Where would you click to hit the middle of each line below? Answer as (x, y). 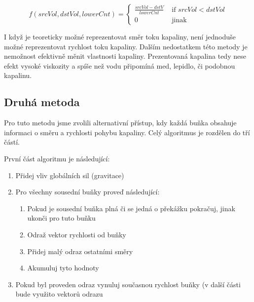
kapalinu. (18, 75)
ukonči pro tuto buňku (61, 218)
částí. (12, 142)
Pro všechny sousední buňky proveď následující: (88, 192)
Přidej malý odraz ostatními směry (80, 251)
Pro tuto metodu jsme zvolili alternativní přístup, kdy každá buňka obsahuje (120, 123)
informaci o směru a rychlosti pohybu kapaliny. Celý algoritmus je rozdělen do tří (127, 132)
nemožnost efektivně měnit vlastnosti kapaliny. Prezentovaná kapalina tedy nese (125, 56)
